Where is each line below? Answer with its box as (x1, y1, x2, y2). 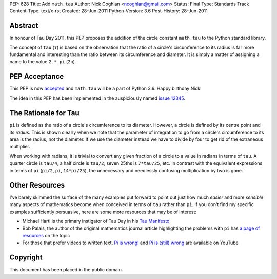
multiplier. (9, 143, 31, 150)
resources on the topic (22, 232, 70, 238)
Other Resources (9, 180, 65, 190)
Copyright (9, 253, 43, 262)
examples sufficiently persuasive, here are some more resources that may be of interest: (9, 209, 197, 215)
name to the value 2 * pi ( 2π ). (9, 59, 76, 65)
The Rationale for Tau (9, 108, 80, 117)
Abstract (9, 21, 38, 30)
